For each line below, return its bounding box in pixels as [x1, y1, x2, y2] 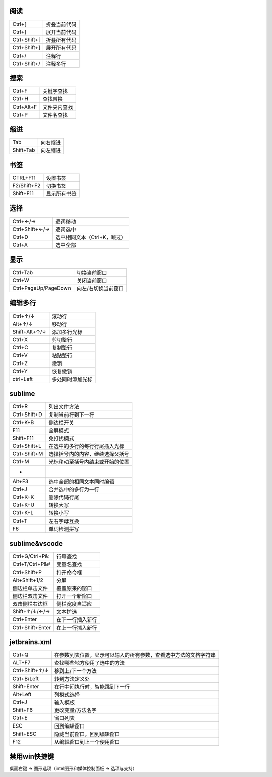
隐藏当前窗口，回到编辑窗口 [54, 731, 120, 738]
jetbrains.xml [9, 638, 52, 646]
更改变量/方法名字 [54, 707, 97, 714]
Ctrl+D [12, 233, 28, 240]
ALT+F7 [12, 659, 31, 666]
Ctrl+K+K [12, 494, 34, 501]
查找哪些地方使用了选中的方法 [54, 659, 125, 666]
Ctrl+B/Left [12, 675, 39, 682]
